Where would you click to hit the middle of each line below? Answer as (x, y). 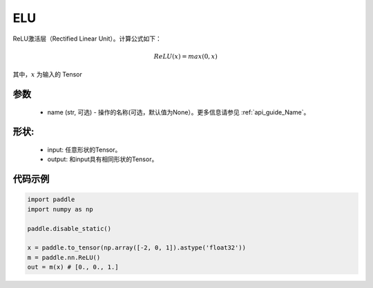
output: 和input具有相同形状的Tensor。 (103, 159)
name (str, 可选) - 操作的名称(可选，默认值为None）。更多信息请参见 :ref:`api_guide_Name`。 (179, 112)
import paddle (51, 199)
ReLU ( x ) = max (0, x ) (185, 56)
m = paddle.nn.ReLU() (64, 257)
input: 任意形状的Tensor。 (84, 150)
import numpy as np (60, 209)
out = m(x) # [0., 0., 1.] (73, 267)
